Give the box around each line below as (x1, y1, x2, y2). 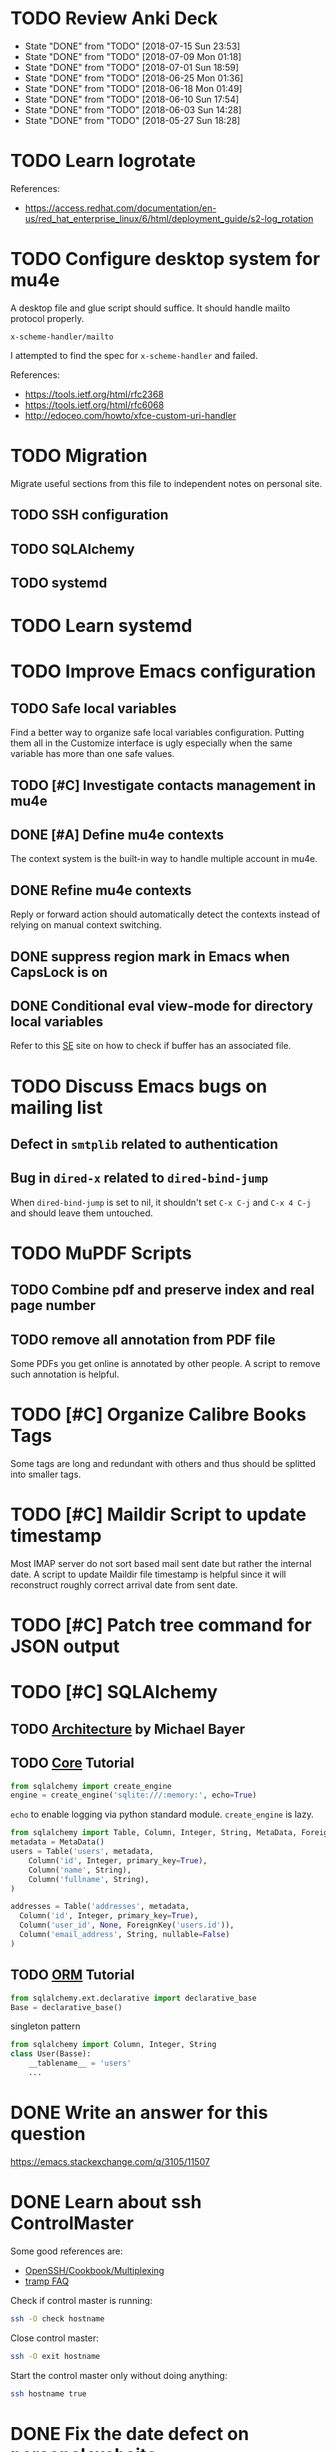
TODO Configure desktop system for (10, 248, 321, 271)
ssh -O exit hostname (10, 2351, 101, 2361)
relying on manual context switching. (10, 919, 162, 931)
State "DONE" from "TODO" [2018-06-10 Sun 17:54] (24, 93, 240, 105)
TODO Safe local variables (10, 700, 177, 717)
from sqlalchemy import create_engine (10, 1781, 172, 1791)
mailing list (10, 1096, 103, 1119)
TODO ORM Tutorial (10, 1967, 135, 1984)
